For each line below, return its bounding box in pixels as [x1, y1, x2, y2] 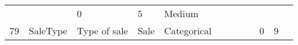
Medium [164, 7, 199, 20]
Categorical [164, 24, 212, 37]
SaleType [29, 24, 68, 37]
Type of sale [77, 24, 128, 37]
